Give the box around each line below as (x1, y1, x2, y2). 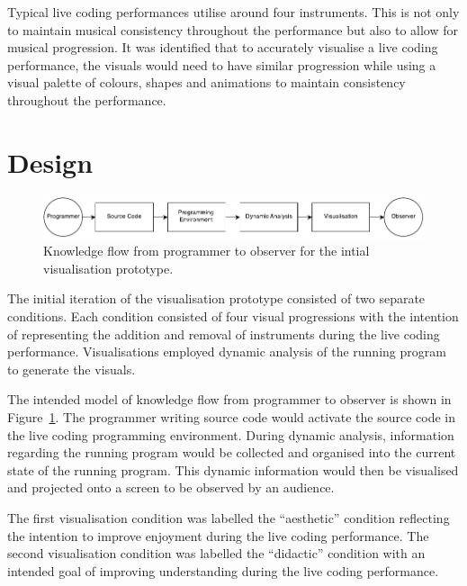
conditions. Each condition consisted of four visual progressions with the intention (7, 307, 459, 326)
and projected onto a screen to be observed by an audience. (7, 478, 335, 497)
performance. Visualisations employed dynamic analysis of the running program (7, 342, 446, 361)
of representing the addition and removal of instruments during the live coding (7, 324, 440, 343)
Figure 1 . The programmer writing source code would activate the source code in (7, 408, 455, 427)
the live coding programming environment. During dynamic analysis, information (7, 425, 454, 444)
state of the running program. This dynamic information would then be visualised (7, 460, 459, 479)
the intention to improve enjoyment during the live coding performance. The (7, 526, 429, 545)
